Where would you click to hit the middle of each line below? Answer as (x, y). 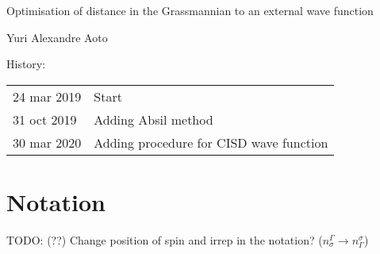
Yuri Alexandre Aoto (57, 37)
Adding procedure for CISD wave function (211, 142)
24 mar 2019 (47, 96)
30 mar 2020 (47, 142)
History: (26, 64)
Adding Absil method (154, 119)
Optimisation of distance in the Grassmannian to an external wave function (190, 10)
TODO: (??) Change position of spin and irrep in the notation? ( (165, 239)
